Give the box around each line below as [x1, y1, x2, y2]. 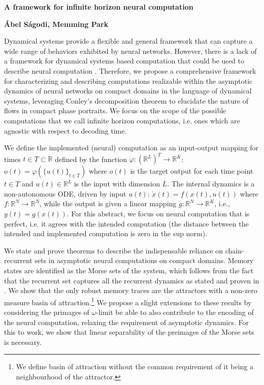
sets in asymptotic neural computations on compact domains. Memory [35, 255, 254, 266]
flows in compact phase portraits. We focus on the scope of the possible [4, 105, 226, 116]
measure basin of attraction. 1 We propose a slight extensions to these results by [4, 295, 252, 307]
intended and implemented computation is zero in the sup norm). [4, 228, 208, 239]
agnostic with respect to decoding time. [4, 125, 127, 136]
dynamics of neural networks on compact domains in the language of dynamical [4, 85, 252, 96]
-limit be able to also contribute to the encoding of [96, 307, 254, 317]
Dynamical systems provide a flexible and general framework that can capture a [4, 36, 253, 46]
